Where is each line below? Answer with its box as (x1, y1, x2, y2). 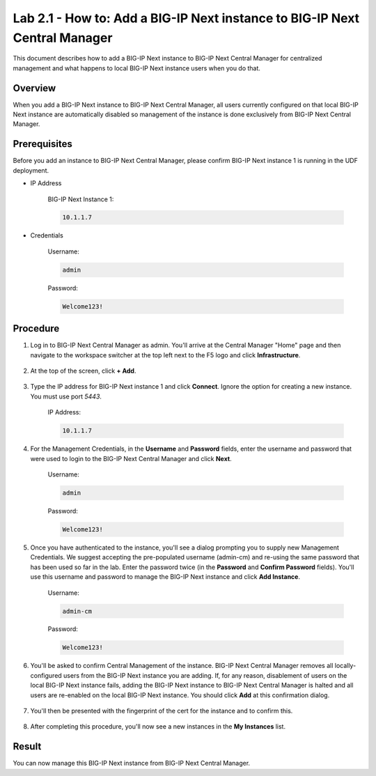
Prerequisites (13, 138, 72, 150)
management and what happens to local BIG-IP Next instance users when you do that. (13, 63, 261, 72)
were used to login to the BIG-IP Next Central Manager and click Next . (30, 454, 233, 463)
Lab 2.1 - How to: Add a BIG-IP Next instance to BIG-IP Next (13, 10, 360, 26)
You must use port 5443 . (30, 392, 102, 401)
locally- (334, 662, 357, 670)
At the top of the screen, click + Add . (30, 366, 136, 375)
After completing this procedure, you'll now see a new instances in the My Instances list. (30, 722, 285, 731)
